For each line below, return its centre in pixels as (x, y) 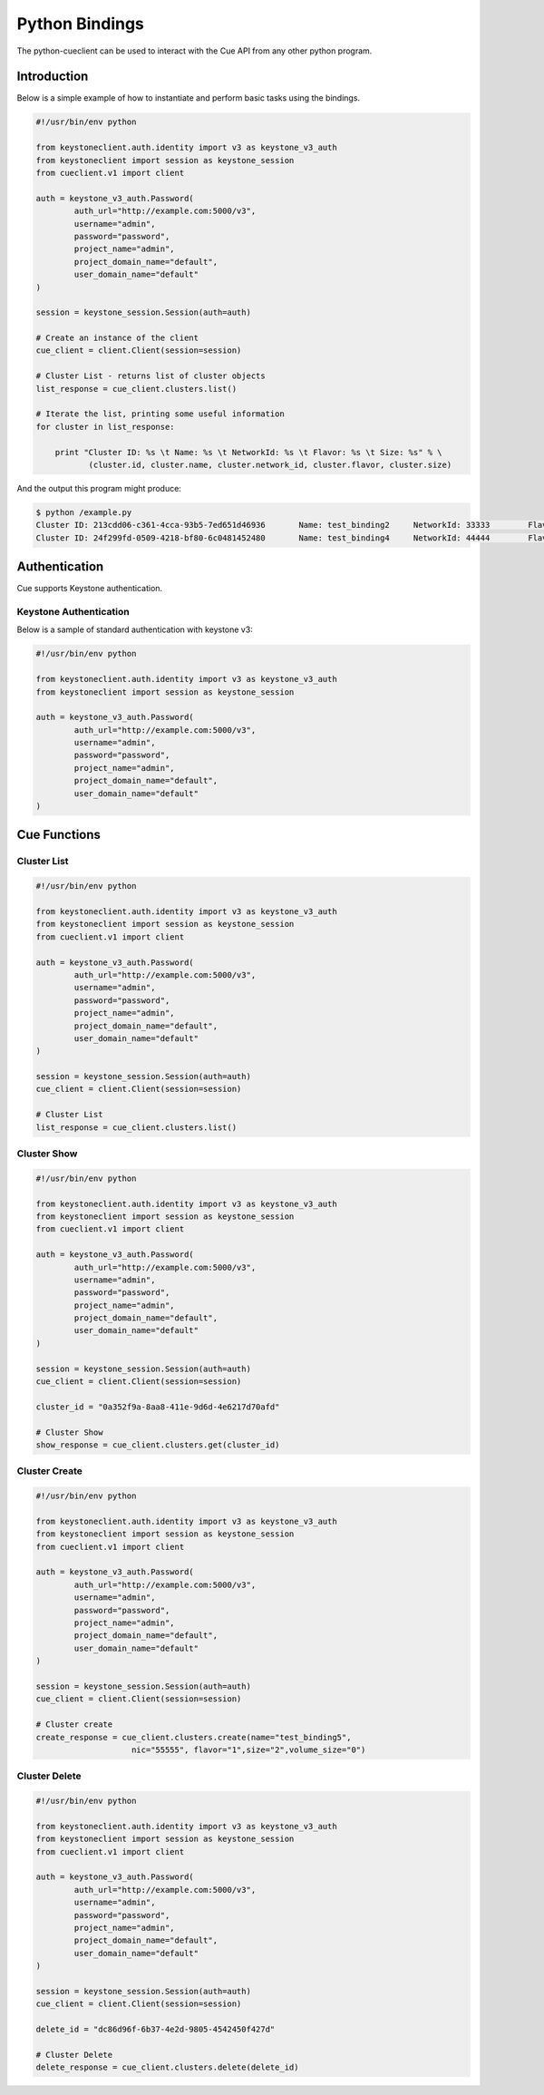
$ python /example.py (84, 512)
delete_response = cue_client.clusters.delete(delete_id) (167, 2067)
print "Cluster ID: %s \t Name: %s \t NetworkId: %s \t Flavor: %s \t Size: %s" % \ (249, 452)
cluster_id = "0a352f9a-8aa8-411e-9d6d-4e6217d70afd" (158, 1407)
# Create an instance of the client (117, 338)
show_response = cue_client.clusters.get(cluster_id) (158, 1445)
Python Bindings (81, 24)
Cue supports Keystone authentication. (90, 589)
